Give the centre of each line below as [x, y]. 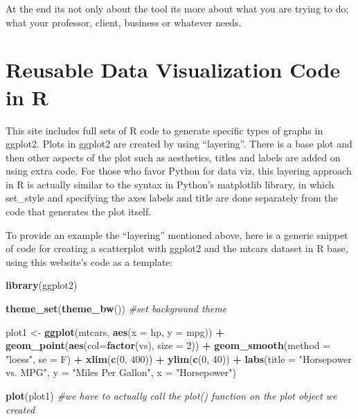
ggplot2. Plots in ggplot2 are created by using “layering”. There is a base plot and [179, 144]
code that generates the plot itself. [79, 212]
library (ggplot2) [42, 285]
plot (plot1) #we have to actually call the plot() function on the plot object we [171, 395]
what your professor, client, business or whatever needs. [124, 22]
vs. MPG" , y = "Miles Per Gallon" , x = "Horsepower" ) [121, 372]
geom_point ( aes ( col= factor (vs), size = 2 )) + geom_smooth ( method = [168, 345]
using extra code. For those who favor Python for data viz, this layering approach [179, 171]
